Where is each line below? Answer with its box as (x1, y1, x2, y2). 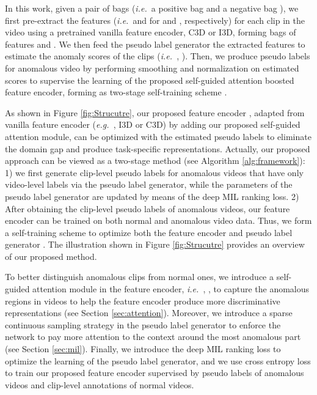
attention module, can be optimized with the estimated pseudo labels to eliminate (5, 130, 312, 142)
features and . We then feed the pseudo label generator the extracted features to (5, 37, 305, 50)
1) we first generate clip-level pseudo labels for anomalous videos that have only (5, 166, 304, 179)
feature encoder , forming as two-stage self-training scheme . (5, 86, 227, 98)
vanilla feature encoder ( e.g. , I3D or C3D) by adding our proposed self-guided (5, 118, 301, 131)
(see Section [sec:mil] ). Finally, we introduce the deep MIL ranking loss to (5, 342, 281, 355)
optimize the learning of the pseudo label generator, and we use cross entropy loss (5, 354, 311, 367)
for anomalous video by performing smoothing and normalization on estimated (5, 61, 299, 74)
